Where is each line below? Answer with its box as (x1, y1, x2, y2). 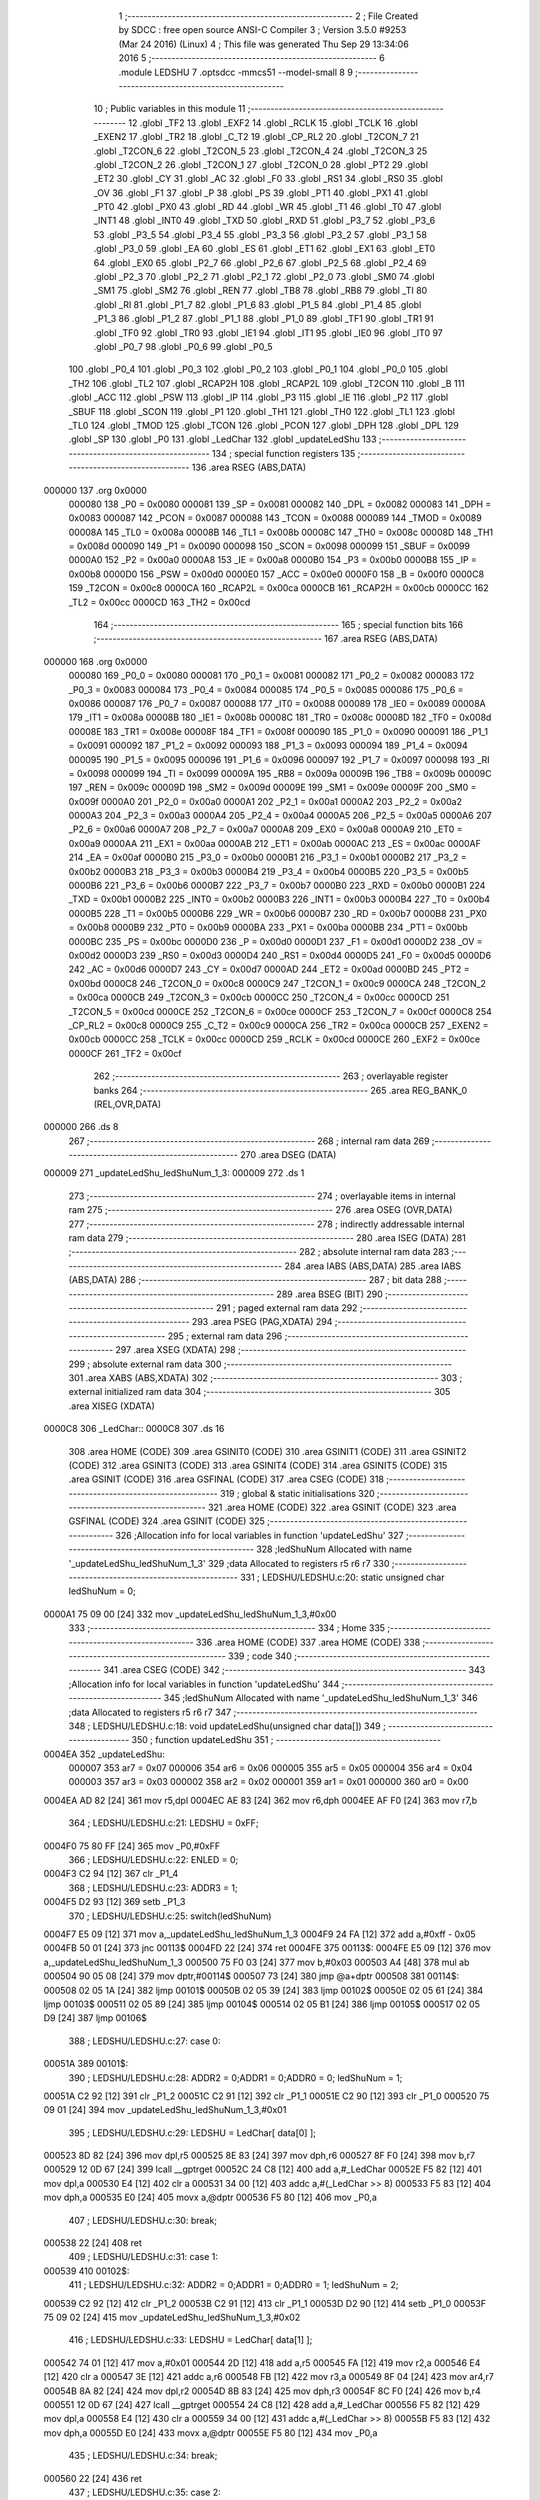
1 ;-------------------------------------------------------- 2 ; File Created (118, 10, 419, 22)
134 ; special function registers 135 (211, 447, 356, 459)
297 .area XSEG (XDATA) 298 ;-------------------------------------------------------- (115, 1344, 467, 1356)
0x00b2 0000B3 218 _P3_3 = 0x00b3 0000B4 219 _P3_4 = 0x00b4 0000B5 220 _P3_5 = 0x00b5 (68, 865, 469, 877)
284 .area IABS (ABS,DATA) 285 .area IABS (284, 1260, 462, 1272)
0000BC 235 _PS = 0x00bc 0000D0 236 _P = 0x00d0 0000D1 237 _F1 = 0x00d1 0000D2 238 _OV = (68, 935, 484, 947)
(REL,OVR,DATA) (93, 1098, 162, 1110)
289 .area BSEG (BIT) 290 (276, 1288, 384, 1300)
